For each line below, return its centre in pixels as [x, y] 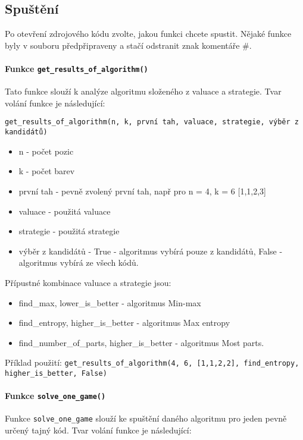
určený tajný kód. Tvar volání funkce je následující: [98, 430]
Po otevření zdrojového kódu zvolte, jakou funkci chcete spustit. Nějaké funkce [148, 34]
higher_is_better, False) [56, 373]
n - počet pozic [46, 151]
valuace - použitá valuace [65, 211]
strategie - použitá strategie [69, 231]
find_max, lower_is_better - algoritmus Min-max [110, 302]
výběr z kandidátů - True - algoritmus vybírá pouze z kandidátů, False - [151, 251]
